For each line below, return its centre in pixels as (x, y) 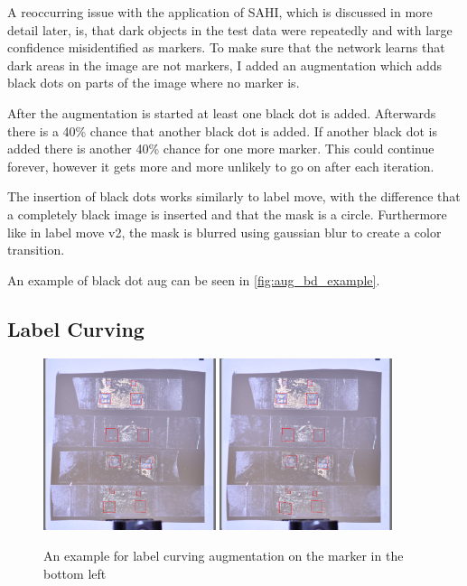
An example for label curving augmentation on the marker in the (224, 555)
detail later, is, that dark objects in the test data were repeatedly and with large (230, 29)
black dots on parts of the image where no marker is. (154, 83)
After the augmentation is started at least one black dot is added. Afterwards (222, 112)
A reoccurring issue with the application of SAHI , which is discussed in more (220, 12)
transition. (36, 250)
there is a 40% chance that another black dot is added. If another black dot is (222, 130)
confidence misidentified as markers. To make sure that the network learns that (226, 47)
